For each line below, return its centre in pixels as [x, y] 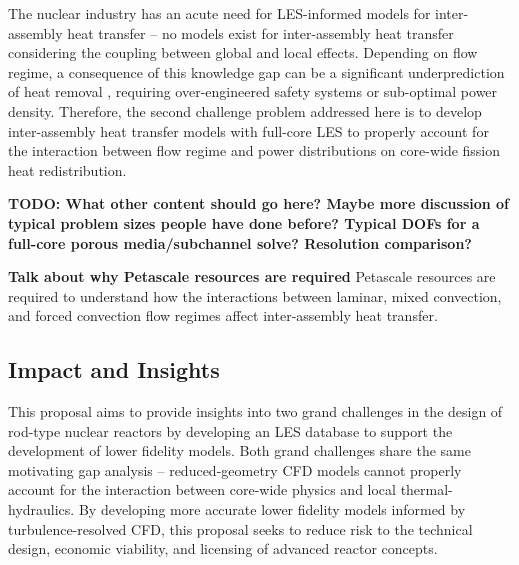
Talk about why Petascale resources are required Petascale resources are [252, 276]
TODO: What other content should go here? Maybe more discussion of [259, 203]
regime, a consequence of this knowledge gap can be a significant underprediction [256, 71]
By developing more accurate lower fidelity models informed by [272, 509]
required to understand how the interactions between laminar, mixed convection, [255, 295]
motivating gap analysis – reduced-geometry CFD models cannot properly [235, 469]
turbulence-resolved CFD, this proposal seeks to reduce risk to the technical [240, 528]
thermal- [426, 489]
